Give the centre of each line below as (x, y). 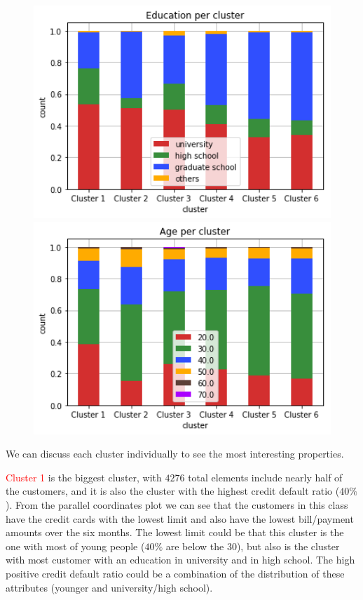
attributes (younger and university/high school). (109, 587)
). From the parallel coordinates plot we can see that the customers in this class (177, 504)
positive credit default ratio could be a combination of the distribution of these (175, 573)
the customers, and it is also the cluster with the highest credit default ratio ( (173, 491)
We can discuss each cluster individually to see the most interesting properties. (175, 454)
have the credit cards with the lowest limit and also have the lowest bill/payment (180, 518)
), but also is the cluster (288, 546)
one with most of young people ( (75, 546)
